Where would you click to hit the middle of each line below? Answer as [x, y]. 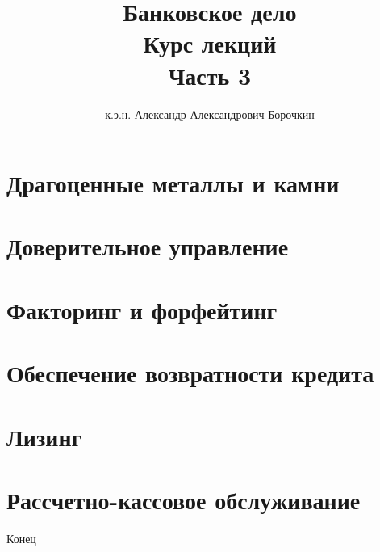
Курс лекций [210, 43]
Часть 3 [210, 75]
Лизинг [44, 436]
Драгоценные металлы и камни [173, 183]
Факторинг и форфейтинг [142, 309]
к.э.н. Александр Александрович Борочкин [210, 114]
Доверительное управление [148, 246]
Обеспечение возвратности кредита [190, 373]
